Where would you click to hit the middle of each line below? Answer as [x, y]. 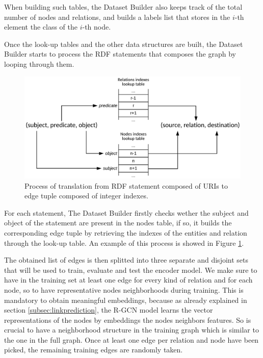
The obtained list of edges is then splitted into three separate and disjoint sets [126, 260]
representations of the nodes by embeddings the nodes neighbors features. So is [128, 319]
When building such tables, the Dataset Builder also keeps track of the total [123, 7]
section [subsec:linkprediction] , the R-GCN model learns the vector [109, 310]
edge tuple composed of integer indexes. [86, 196]
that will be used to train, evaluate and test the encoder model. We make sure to [131, 270]
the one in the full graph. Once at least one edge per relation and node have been [131, 339]
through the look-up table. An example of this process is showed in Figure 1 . [124, 242]
